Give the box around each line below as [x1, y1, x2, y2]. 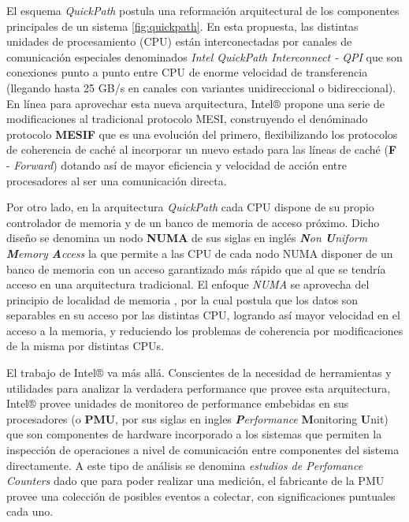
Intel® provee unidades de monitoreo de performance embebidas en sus [6, 395, 349, 412]
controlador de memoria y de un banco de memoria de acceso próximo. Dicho [6, 214, 380, 230]
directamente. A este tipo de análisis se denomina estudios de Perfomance [6, 457, 363, 473]
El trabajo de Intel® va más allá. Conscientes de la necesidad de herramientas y [6, 364, 392, 381]
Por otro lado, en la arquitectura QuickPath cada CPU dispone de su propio [6, 199, 374, 215]
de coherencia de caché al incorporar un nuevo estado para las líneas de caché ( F [6, 141, 397, 158]
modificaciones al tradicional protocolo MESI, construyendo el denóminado [6, 110, 368, 127]
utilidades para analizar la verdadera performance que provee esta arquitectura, [6, 379, 391, 396]
